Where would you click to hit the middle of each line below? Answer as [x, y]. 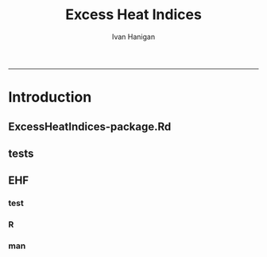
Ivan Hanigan [133, 37]
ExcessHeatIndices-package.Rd [90, 126]
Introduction [50, 97]
